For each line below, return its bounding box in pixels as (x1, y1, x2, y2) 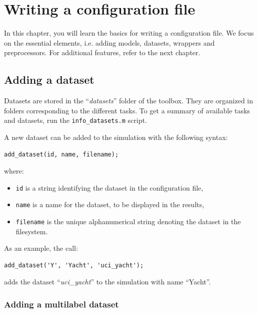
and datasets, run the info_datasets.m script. (4, 115, 147, 125)
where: (4, 166, 24, 176)
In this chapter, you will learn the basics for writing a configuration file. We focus (4, 28, 254, 38)
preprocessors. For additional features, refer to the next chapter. (4, 47, 200, 58)
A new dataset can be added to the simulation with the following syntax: (4, 131, 228, 142)
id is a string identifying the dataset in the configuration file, (15, 182, 203, 193)
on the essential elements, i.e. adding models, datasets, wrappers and (4, 37, 215, 48)
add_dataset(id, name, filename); (4, 150, 119, 158)
